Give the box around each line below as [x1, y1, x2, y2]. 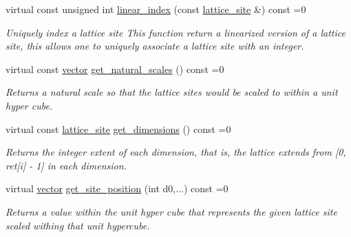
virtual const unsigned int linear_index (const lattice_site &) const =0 [6, 2, 306, 16]
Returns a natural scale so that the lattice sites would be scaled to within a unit [6, 85, 338, 99]
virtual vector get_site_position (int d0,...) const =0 [6, 181, 228, 196]
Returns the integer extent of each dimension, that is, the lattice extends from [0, [6, 145, 346, 159]
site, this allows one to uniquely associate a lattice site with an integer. [6, 39, 304, 53]
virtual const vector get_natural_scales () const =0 [6, 61, 224, 76]
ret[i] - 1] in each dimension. [6, 158, 127, 172]
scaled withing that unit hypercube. [6, 218, 150, 232]
